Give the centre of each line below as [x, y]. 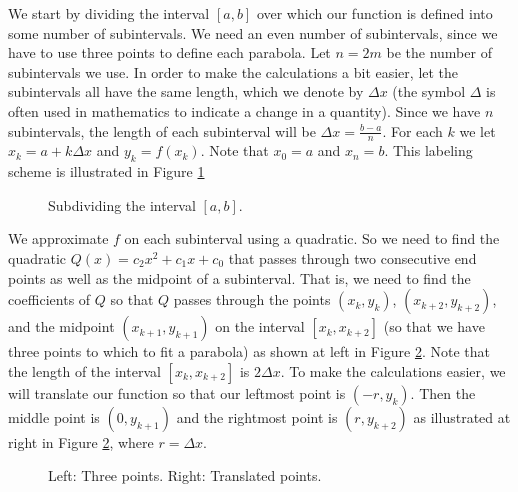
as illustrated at [462, 416]
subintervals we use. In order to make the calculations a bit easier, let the [233, 71]
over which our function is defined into [374, 13]
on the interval [260, 326]
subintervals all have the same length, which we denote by [186, 91]
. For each [412, 130]
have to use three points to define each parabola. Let [169, 52]
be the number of [439, 52]
